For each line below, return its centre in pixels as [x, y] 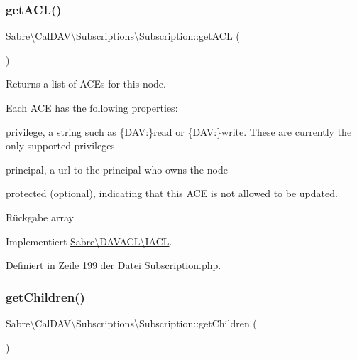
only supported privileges [60, 145]
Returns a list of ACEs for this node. [86, 84]
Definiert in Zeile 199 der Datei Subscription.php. [114, 265]
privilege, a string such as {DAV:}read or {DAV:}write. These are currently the [179, 131]
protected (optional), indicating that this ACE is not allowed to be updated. [172, 193]
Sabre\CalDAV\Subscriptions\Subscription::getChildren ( [131, 323]
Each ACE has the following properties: [92, 107]
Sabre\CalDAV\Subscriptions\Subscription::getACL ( [123, 36]
